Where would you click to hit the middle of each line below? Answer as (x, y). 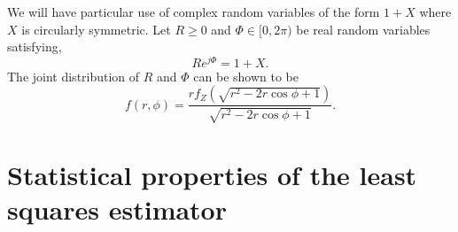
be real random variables (363, 29)
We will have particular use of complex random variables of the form (194, 12)
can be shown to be (246, 76)
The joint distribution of (74, 76)
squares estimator (117, 209)
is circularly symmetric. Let (96, 29)
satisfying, (35, 46)
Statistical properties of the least (212, 175)
